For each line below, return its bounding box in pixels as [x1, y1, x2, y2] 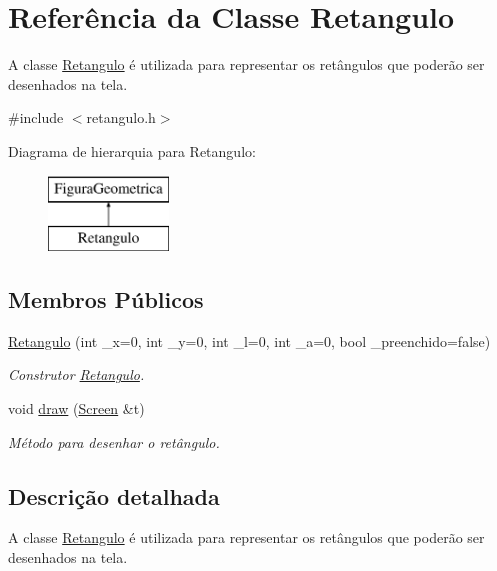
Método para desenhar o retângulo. [8, 431, 220, 452]
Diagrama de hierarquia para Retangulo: [8, 140, 256, 161]
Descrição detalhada [8, 480, 220, 511]
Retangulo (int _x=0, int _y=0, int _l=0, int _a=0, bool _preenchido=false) [8, 330, 491, 351]
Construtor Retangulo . [8, 364, 145, 385]
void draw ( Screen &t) [8, 398, 145, 419]
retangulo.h [86, 107, 156, 128]
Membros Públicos [8, 284, 204, 315]
